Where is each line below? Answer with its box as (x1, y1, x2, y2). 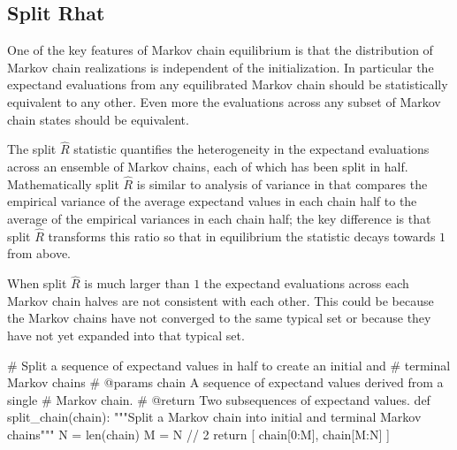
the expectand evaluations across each (203, 274, 409, 293)
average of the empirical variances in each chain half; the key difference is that (7, 209, 431, 227)
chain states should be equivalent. (7, 110, 189, 128)
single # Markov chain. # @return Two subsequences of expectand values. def (7, 390, 430, 408)
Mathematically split (7, 174, 119, 193)
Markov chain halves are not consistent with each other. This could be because (7, 291, 434, 309)
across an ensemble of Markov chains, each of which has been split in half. (7, 156, 408, 175)
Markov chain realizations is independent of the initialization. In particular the (7, 57, 434, 76)
